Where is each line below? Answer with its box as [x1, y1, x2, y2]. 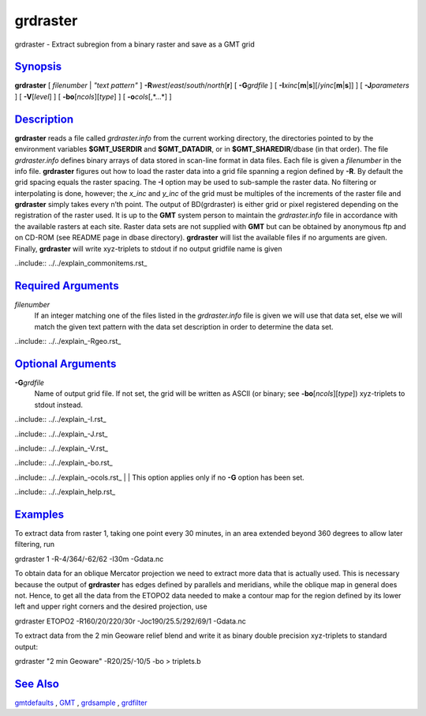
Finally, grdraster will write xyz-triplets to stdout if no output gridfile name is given [14, 243, 283, 253]
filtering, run [14, 540, 55, 549]
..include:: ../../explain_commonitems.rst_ [14, 258, 148, 268]
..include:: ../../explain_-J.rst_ [14, 429, 108, 439]
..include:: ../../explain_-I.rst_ [14, 415, 106, 424]
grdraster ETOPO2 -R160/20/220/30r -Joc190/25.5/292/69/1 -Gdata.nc [14, 616, 246, 626]
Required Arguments [14, 279, 119, 292]
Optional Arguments [14, 356, 117, 371]
